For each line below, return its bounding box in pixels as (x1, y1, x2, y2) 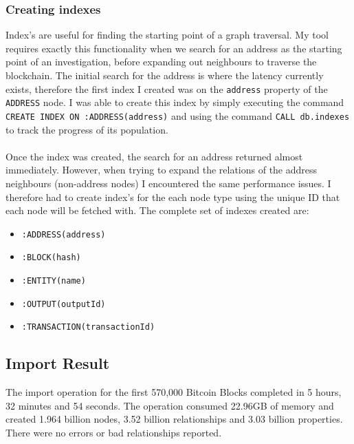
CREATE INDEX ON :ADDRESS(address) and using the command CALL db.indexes (5, 108, 350, 123)
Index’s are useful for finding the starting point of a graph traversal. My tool (5, 28, 329, 42)
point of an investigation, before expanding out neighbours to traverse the (5, 54, 317, 69)
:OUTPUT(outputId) (21, 299, 106, 309)
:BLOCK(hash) (21, 253, 81, 263)
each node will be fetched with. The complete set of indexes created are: (5, 203, 309, 218)
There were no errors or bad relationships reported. (5, 425, 222, 439)
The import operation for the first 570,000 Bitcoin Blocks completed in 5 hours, (5, 385, 342, 399)
